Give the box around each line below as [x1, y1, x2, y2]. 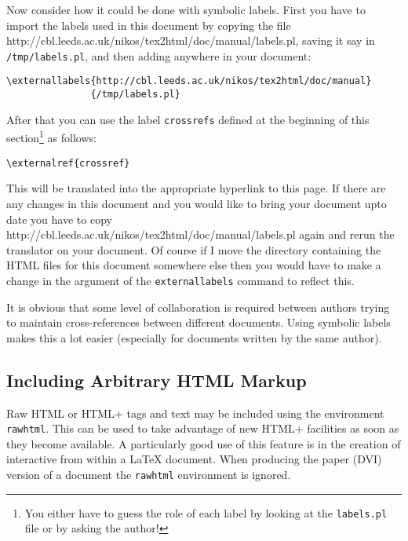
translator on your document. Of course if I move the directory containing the [6, 241, 381, 258]
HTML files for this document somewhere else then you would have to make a [6, 257, 381, 273]
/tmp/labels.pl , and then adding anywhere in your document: [6, 47, 311, 64]
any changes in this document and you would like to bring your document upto [6, 195, 387, 211]
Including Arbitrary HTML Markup [6, 367, 307, 392]
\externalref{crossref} [6, 157, 130, 169]
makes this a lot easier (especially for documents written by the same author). [6, 329, 382, 345]
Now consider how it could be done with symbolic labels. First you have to [6, 2, 366, 17]
